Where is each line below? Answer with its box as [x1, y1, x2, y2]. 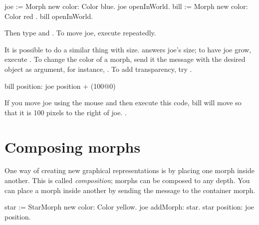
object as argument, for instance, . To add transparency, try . [4, 63, 192, 74]
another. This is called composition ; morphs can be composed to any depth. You [4, 175, 250, 186]
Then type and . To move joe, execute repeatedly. [4, 27, 156, 38]
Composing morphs [4, 136, 141, 157]
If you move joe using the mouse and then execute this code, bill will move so [4, 97, 242, 108]
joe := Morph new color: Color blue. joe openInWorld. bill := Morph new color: [4, 1, 248, 11]
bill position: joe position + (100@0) [4, 80, 116, 91]
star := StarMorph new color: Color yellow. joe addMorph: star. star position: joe [4, 202, 255, 212]
